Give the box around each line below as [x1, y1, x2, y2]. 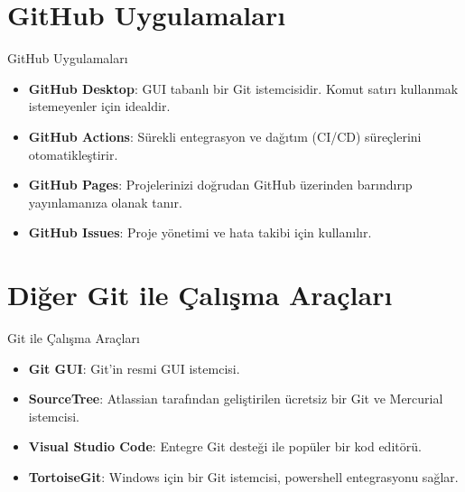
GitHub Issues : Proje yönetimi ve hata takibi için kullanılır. [28, 223, 372, 242]
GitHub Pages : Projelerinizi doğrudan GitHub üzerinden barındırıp [28, 175, 413, 194]
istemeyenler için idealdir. [28, 97, 171, 116]
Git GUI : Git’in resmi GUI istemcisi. [28, 358, 240, 377]
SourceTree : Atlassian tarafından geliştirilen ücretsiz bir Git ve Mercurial [28, 389, 443, 408]
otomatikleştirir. [28, 144, 118, 163]
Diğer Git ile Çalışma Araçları [7, 276, 393, 313]
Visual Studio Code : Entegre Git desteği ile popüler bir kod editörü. [28, 437, 422, 456]
